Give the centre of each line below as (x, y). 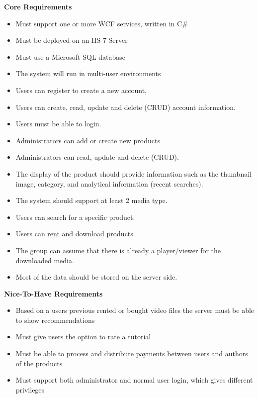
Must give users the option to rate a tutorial (83, 337)
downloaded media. (45, 260)
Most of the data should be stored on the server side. (96, 277)
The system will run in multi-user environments (88, 73)
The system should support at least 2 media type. (91, 200)
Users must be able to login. (58, 124)
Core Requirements (38, 6)
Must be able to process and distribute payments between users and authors (132, 353)
